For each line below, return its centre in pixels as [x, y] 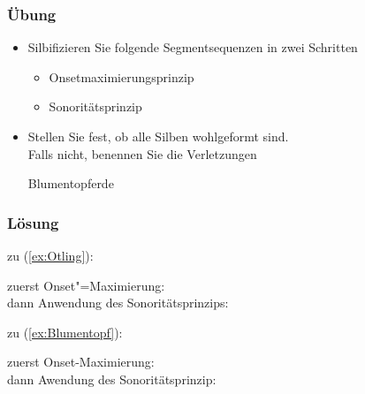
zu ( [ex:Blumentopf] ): [65, 332]
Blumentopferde [71, 183]
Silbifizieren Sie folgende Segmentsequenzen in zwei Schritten [193, 47]
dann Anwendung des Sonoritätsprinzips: [118, 303]
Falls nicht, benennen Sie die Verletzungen [142, 153]
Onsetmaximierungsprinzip [122, 76]
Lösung [33, 222]
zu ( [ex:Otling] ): [50, 255]
